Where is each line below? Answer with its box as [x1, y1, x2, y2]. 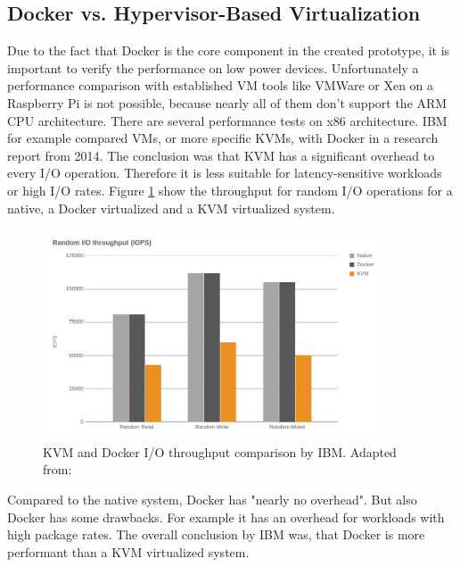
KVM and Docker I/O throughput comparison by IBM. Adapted [43, 442, 397, 461]
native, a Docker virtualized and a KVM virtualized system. [7, 198, 335, 217]
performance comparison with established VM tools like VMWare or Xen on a [7, 76, 434, 95]
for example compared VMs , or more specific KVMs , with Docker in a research [7, 129, 439, 147]
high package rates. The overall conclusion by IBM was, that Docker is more [7, 525, 425, 544]
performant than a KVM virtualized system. [7, 542, 250, 561]
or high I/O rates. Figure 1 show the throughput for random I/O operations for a [7, 180, 453, 199]
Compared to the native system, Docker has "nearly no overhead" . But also [7, 490, 417, 509]
